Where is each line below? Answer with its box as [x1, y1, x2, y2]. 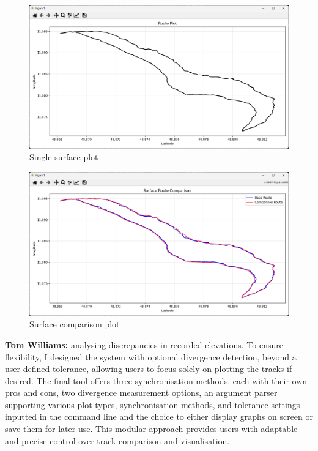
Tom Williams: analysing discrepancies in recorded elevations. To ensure [5, 338, 283, 351]
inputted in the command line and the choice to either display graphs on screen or [5, 410, 313, 423]
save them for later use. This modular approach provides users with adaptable [5, 422, 298, 435]
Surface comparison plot [29, 318, 120, 330]
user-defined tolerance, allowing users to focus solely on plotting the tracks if [5, 362, 292, 375]
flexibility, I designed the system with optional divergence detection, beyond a [5, 350, 297, 363]
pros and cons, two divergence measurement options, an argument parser [5, 386, 278, 399]
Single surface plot [29, 151, 98, 163]
